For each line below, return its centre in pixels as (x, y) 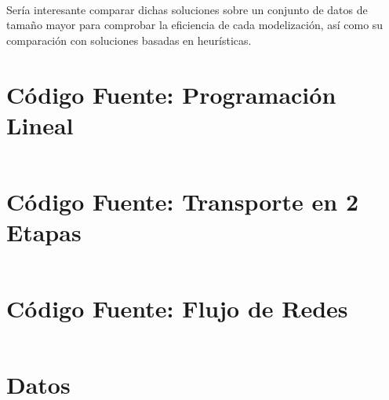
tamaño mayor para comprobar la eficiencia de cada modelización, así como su (195, 25)
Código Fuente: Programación (171, 94)
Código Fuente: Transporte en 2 (183, 201)
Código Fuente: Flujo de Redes (177, 308)
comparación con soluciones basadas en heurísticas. (129, 40)
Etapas (44, 232)
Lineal (40, 125)
